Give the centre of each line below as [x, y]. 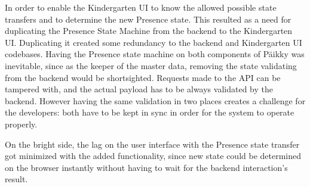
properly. [21, 124]
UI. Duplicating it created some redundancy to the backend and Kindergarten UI [154, 42]
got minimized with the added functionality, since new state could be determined [153, 156]
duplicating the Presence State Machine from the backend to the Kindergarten [149, 31]
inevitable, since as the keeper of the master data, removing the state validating [151, 65]
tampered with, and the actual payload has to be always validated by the [139, 89]
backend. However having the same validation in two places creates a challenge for [155, 100]
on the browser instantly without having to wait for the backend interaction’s [146, 167]
